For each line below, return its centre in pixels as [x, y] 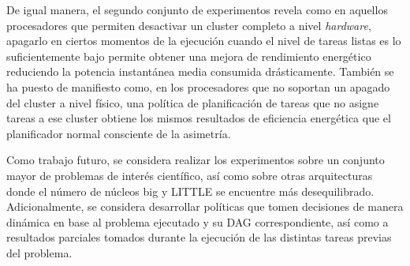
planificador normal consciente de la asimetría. [119, 133]
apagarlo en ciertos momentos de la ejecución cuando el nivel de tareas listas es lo [204, 41]
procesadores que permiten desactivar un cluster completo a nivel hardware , [189, 25]
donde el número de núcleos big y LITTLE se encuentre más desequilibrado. [190, 191]
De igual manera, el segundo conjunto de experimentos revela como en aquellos [197, 9]
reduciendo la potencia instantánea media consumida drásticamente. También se [200, 71]
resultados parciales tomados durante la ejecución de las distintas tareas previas [199, 237]
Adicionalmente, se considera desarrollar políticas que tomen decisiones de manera [205, 206]
